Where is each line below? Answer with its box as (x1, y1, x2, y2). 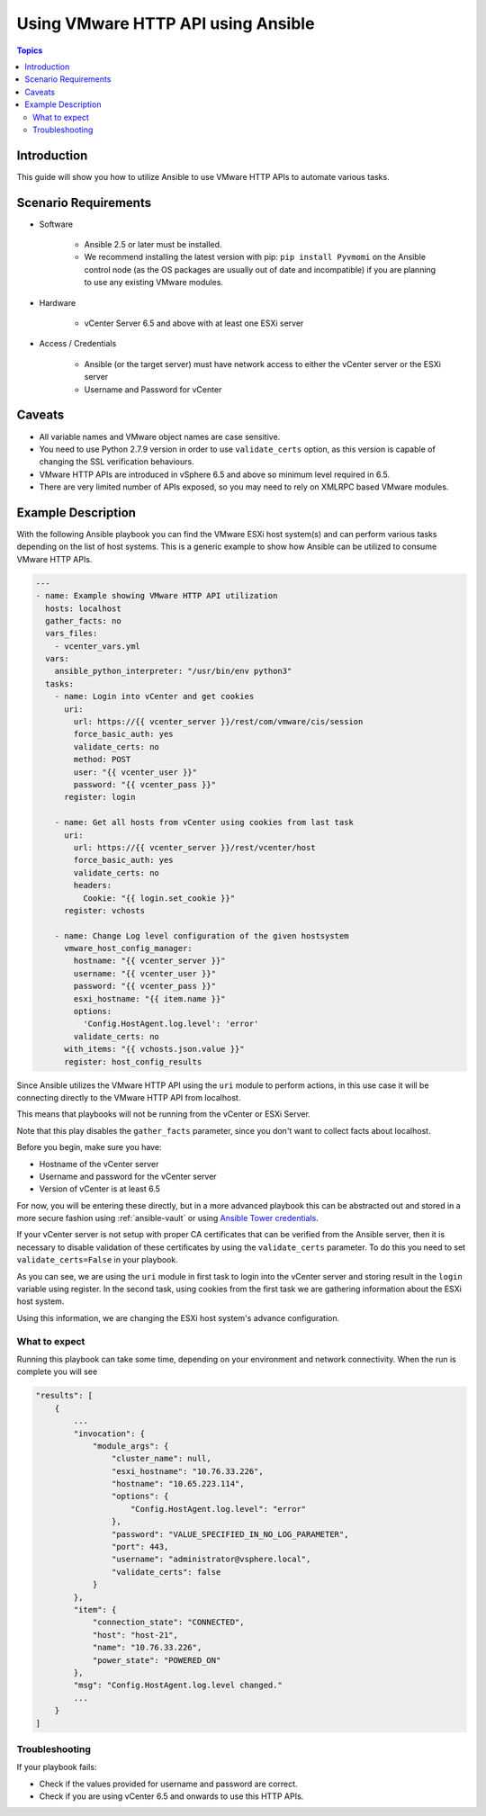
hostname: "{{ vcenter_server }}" (73, 956, 226, 966)
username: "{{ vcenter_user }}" (73, 968, 216, 978)
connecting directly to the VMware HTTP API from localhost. (16, 1092, 241, 1102)
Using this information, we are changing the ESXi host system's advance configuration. (16, 1312, 340, 1323)
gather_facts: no (45, 616, 121, 625)
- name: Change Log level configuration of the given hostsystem (54, 930, 349, 940)
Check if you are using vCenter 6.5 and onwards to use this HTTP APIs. (39, 1791, 304, 1802)
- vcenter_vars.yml (54, 641, 141, 652)
